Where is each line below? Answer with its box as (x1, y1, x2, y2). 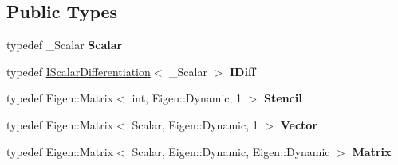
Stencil (264, 90, 302, 106)
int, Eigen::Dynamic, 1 (132, 90, 242, 106)
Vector (280, 116, 318, 132)
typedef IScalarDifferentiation (6, 63, 151, 79)
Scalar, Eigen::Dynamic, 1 (132, 116, 258, 132)
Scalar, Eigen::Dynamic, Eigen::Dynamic (132, 143, 330, 159)
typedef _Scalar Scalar (6, 36, 123, 53)
